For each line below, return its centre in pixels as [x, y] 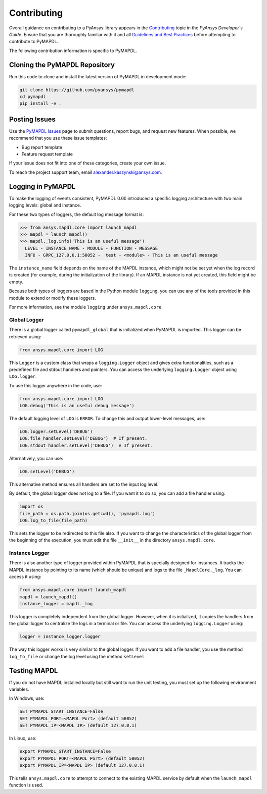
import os [31, 507]
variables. [19, 689]
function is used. [26, 785]
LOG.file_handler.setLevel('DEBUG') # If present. [84, 439]
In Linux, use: [23, 739]
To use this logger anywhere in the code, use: [56, 385]
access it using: [25, 577]
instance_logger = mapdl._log [56, 604]
